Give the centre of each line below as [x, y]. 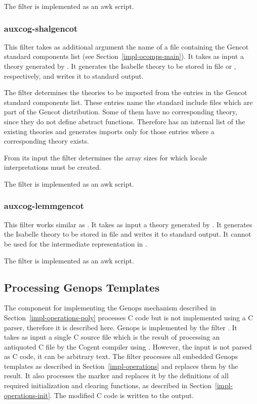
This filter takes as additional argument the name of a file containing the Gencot [126, 46]
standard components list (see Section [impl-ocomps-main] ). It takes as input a [124, 56]
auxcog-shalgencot [41, 28]
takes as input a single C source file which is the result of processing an [112, 337]
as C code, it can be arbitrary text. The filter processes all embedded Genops [121, 356]
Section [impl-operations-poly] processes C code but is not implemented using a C [128, 317]
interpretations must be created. [53, 167]
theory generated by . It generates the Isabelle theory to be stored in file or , [120, 66]
